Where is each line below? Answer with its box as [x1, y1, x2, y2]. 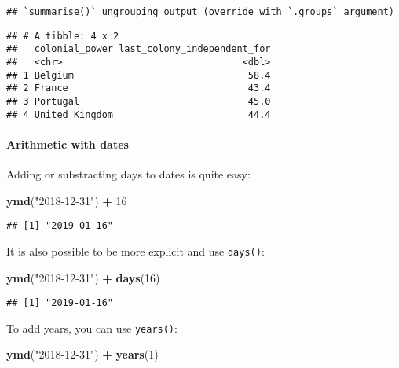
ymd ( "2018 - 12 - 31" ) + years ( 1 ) [6, 346, 159, 362]
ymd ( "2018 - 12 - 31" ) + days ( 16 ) [6, 269, 160, 285]
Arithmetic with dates [6, 135, 129, 152]
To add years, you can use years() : [6, 319, 178, 336]
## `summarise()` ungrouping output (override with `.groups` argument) [6, 6, 394, 17]
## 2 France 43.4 [6, 83, 271, 94]
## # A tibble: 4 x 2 [6, 30, 119, 42]
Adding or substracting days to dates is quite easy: [6, 166, 251, 182]
